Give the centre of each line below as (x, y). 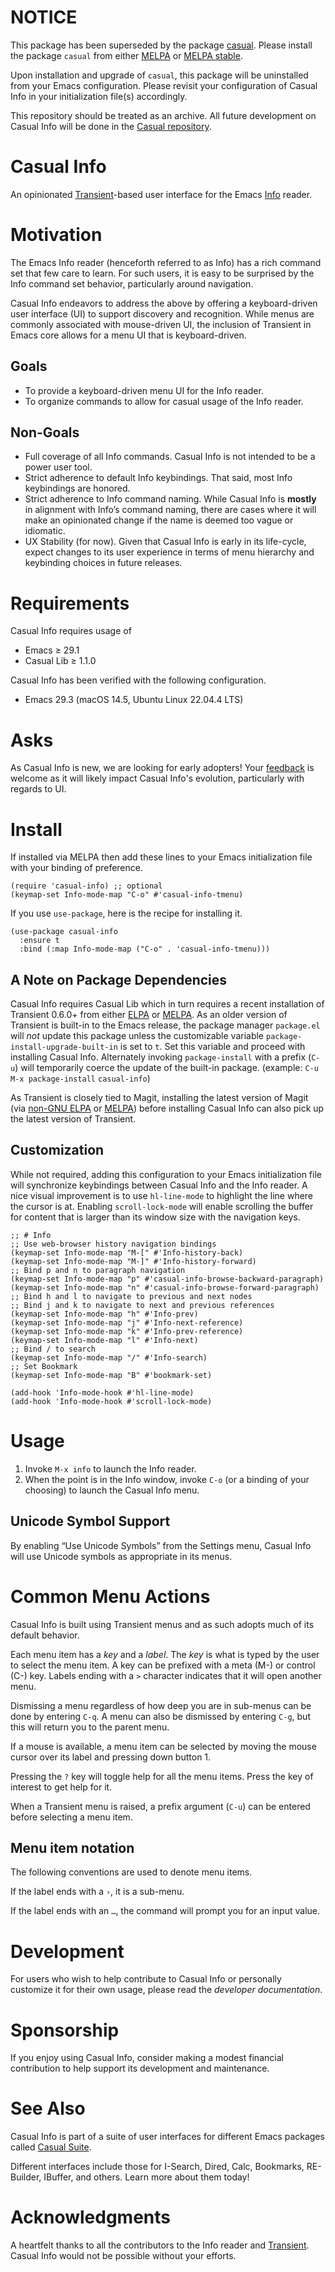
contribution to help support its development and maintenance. (140, 2068)
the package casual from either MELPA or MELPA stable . (126, 55)
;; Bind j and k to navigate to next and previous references (142, 1305)
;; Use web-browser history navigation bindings (113, 1244)
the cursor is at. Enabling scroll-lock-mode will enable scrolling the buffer (162, 1206)
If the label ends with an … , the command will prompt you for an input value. (165, 1911)
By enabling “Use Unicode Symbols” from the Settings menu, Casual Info (161, 1545)
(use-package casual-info (64, 932)
